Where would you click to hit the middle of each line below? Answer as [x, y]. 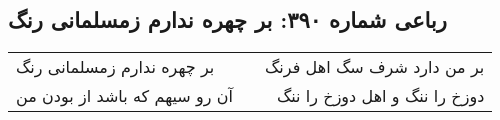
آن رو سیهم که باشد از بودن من [125, 96]
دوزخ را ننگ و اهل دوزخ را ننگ [380, 96]
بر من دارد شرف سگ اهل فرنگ [375, 67]
